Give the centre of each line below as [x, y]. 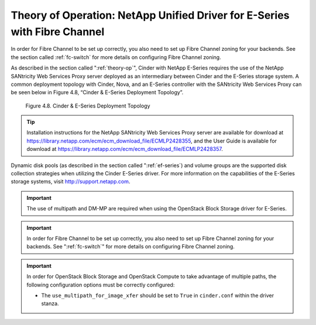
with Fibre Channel [58, 32]
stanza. [50, 303]
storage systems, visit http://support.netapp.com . [71, 182]
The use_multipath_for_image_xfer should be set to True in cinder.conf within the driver [158, 295]
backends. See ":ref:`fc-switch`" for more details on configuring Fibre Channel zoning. [131, 247]
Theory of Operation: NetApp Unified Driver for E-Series [150, 15]
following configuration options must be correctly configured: [101, 285]
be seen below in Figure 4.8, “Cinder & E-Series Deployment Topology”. [97, 92]
